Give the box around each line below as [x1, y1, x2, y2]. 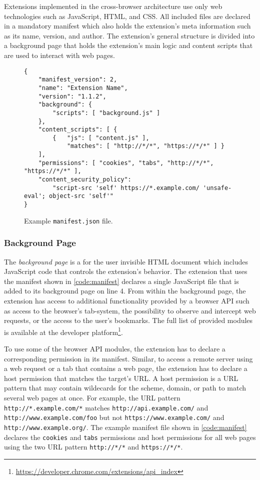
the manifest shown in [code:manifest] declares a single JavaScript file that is [4, 275, 239, 286]
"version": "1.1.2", [38, 92, 106, 100]
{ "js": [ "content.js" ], [52, 134, 149, 141]
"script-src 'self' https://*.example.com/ [52, 184, 199, 191]
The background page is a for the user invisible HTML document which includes [4, 256, 248, 266]
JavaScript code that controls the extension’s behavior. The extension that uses [4, 266, 247, 276]
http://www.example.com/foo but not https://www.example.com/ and [4, 412, 224, 422]
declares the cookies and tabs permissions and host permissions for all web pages [4, 431, 256, 442]
